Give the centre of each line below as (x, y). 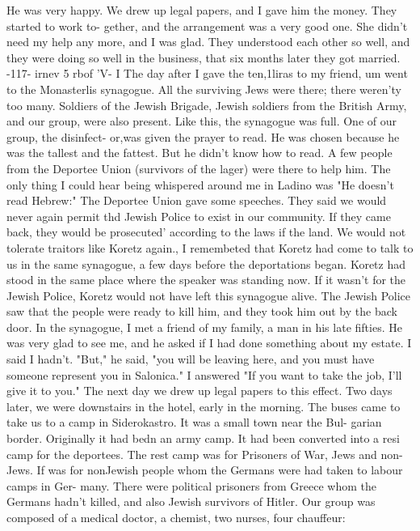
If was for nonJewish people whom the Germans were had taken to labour (220, 470)
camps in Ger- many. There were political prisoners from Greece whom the (191, 485)
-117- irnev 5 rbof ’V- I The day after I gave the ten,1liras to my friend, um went (207, 73)
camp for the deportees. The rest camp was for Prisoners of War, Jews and (192, 454)
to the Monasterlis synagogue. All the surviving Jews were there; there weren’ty (204, 89)
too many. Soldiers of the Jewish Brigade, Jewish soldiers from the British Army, (207, 105)
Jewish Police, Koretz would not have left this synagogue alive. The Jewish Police (209, 295)
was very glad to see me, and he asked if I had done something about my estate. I (209, 343)
